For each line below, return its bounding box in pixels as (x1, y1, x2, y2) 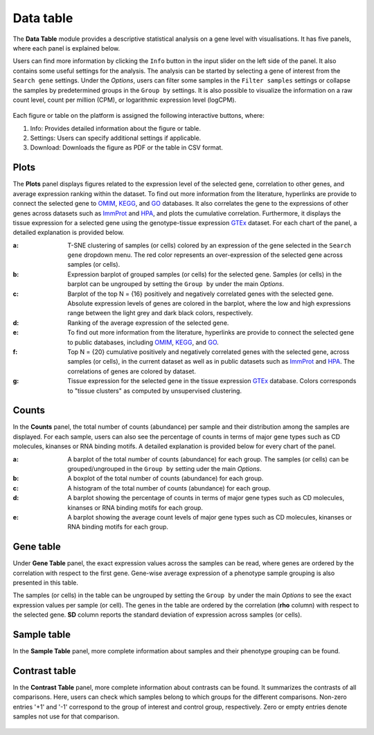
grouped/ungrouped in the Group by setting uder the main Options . (67, 465, 262, 473)
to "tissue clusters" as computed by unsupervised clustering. (67, 387, 242, 395)
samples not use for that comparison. (12, 712, 120, 720)
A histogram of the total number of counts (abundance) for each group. (67, 484, 271, 492)
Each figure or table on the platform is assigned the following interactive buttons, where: (12, 112, 265, 120)
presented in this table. (12, 578, 79, 587)
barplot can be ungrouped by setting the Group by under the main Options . (67, 280, 284, 288)
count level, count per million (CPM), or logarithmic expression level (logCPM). (12, 96, 237, 104)
